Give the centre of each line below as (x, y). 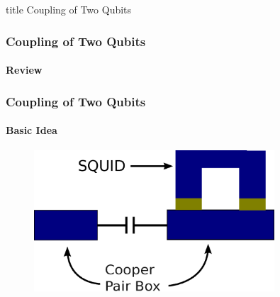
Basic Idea (32, 130)
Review (24, 70)
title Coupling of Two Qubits (69, 9)
